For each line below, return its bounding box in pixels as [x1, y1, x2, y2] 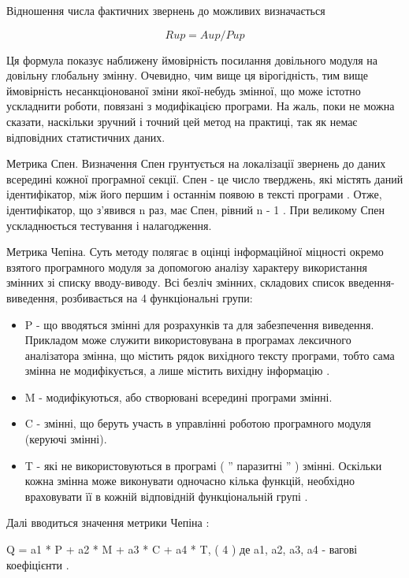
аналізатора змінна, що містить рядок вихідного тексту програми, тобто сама [24, 346, 395, 363]
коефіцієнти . [6, 556, 69, 572]
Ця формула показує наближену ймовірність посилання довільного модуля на [6, 51, 377, 68]
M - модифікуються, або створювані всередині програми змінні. [24, 388, 333, 405]
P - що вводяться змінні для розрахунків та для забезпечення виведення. [24, 316, 374, 332]
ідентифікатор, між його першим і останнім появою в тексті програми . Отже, [6, 186, 382, 202]
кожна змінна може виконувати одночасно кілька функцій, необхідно [24, 472, 355, 489]
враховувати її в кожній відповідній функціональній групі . [24, 487, 308, 504]
